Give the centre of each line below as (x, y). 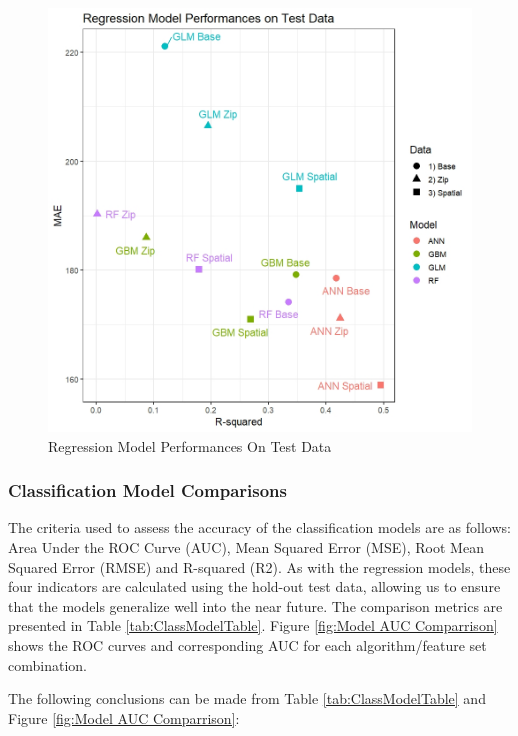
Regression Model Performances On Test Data (190, 445)
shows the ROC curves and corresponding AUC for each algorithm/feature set (247, 644)
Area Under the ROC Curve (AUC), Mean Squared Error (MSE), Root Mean (246, 547)
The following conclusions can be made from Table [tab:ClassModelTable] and (247, 698)
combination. (47, 664)
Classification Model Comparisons (147, 490)
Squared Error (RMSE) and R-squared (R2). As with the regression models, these (259, 566)
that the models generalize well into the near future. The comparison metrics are (255, 605)
